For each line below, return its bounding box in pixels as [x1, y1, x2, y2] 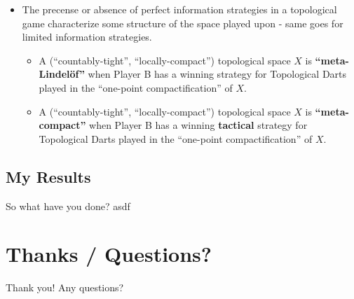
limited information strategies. [22, 29, 152, 44]
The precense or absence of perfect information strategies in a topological [22, 2, 337, 16]
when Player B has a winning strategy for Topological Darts [88, 67, 347, 81]
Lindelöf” [39, 67, 85, 81]
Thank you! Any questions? [6, 280, 124, 295]
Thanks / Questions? [6, 239, 212, 268]
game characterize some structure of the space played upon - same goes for [22, 15, 343, 30]
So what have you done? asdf [6, 198, 130, 213]
